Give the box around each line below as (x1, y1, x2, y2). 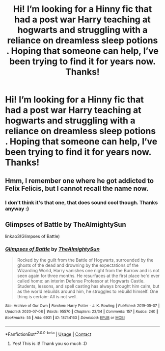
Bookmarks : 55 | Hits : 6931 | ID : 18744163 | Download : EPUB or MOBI (5, 315, 125, 320)
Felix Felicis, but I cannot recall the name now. (5, 184, 149, 193)
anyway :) (5, 205, 29, 212)
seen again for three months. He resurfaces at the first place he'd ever (17, 273, 160, 279)
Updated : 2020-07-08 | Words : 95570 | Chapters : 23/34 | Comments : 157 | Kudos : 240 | (5, 309, 158, 314)
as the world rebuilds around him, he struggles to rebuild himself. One (17, 288, 159, 294)
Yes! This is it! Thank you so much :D (12, 341, 87, 347)
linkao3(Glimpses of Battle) (5, 233, 60, 240)
